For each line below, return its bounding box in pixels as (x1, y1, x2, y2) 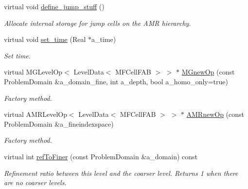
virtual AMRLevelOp (4, 109, 67, 119)
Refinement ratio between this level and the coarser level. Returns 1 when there (4, 168, 238, 178)
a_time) (91, 34, 116, 44)
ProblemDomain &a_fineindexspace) (4, 118, 114, 129)
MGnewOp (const (181, 67, 235, 77)
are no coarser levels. (4, 177, 67, 188)
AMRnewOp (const (186, 109, 245, 119)
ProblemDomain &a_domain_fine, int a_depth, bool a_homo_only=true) (4, 76, 228, 86)
